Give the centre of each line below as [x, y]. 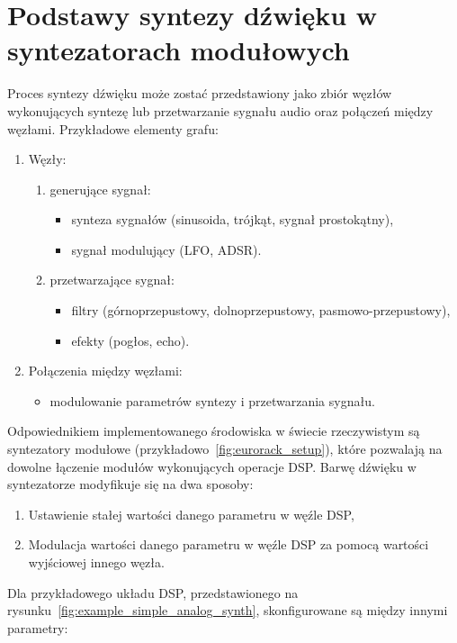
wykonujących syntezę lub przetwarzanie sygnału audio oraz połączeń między [220, 110]
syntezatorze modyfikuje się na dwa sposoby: [130, 484]
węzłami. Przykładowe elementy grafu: [113, 128]
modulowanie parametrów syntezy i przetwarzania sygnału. [212, 400]
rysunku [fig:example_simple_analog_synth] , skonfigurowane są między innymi [228, 610]
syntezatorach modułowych [179, 50]
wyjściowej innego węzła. [96, 562]
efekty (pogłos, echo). [130, 340]
